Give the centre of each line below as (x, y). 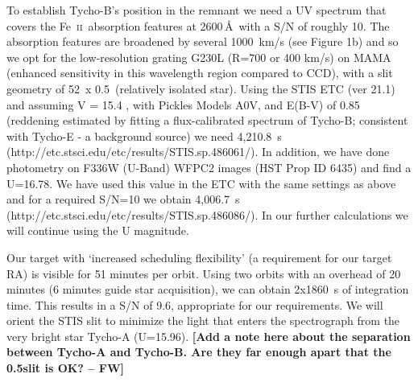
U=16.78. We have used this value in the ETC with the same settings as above (201, 183)
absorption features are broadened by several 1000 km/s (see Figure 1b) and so (203, 41)
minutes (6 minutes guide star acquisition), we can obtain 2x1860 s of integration (208, 289)
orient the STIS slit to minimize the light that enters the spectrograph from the (203, 320)
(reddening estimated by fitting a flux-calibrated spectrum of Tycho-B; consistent (207, 120)
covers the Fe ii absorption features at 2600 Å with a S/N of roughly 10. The (198, 25)
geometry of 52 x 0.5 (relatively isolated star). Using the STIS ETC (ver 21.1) (201, 88)
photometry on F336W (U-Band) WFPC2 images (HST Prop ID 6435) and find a (209, 167)
